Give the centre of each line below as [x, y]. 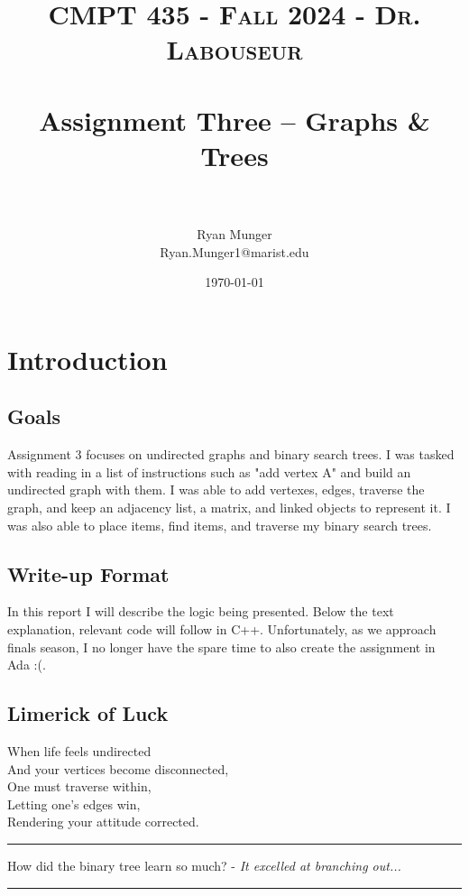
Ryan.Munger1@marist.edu [234, 251]
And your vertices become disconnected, [118, 768]
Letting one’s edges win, [74, 804]
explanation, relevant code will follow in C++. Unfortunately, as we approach [222, 629]
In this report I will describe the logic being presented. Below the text [201, 611]
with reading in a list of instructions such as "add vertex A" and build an [209, 471]
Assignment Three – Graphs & [234, 120]
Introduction [87, 359]
